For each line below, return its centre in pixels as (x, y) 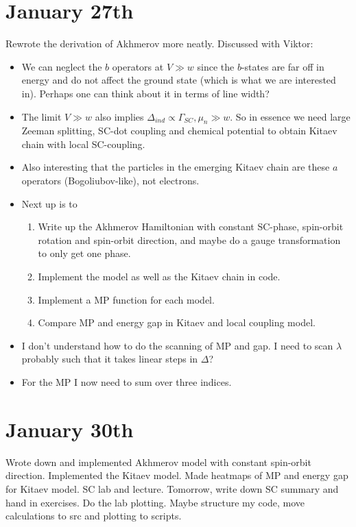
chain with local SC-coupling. (83, 144)
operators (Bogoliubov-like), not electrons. (110, 181)
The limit (41, 116)
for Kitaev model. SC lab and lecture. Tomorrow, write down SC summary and (172, 488)
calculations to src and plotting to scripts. (94, 516)
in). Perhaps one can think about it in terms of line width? (145, 93)
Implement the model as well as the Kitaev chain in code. (159, 277)
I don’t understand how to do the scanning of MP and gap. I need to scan (177, 345)
